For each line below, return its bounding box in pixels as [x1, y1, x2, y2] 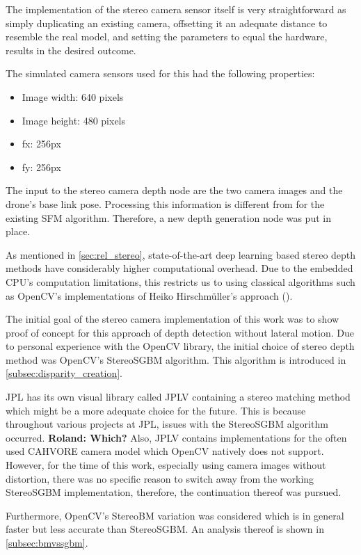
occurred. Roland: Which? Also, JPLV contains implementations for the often [6, 430, 347, 444]
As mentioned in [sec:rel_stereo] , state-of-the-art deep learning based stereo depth [6, 247, 356, 262]
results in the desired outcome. [6, 42, 136, 57]
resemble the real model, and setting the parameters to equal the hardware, [6, 29, 328, 44]
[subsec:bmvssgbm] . [6, 536, 88, 549]
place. [6, 224, 30, 239]
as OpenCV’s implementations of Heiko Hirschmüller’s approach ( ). [6, 288, 293, 303]
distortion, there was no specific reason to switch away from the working [6, 471, 314, 485]
